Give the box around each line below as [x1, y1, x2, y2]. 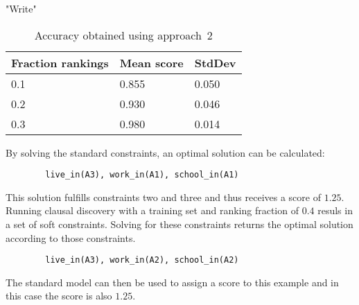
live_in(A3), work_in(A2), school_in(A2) [45, 255, 239, 265]
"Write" [6, 1, 37, 15]
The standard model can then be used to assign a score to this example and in [6, 274, 339, 289]
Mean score [119, 54, 184, 71]
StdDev [194, 54, 236, 71]
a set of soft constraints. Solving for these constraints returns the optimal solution [6, 217, 353, 232]
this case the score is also [6, 288, 112, 303]
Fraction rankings [11, 54, 109, 71]
